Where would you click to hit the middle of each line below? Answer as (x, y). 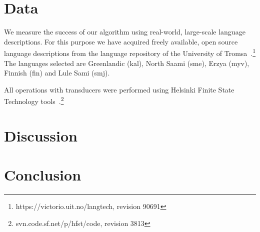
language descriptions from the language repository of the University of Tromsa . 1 (130, 52)
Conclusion (43, 175)
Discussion (41, 135)
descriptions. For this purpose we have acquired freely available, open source (121, 41)
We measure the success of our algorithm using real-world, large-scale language (125, 32)
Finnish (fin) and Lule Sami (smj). (57, 73)
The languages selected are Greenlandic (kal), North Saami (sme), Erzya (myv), (127, 63)
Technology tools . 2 (34, 100)
